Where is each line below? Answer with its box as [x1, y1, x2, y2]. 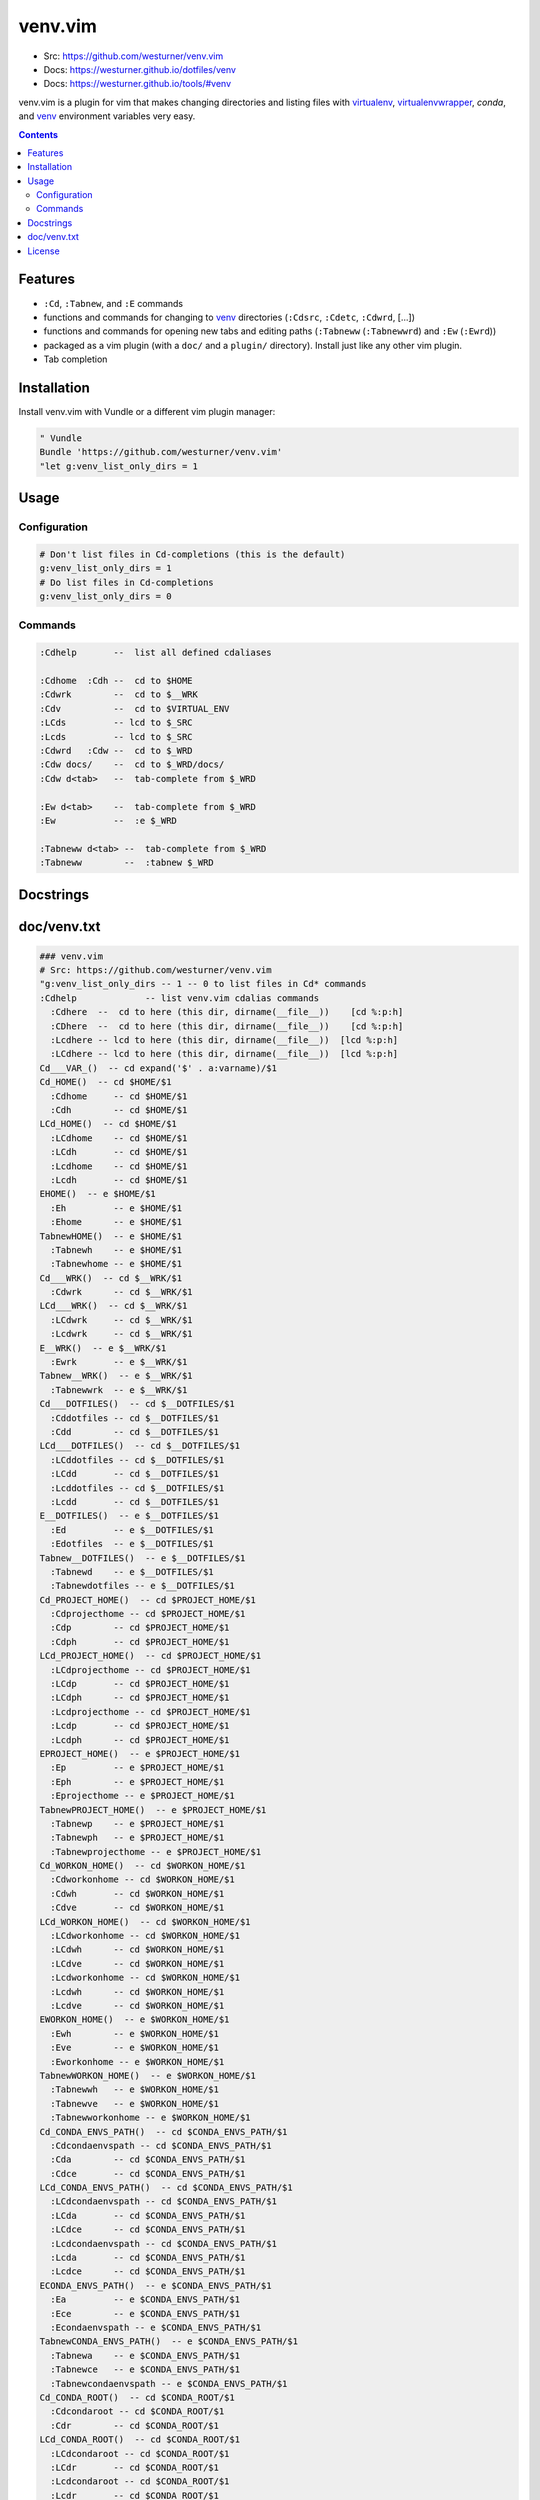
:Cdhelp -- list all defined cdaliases [39, 647, 272, 659]
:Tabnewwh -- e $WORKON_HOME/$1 [50, 2084, 220, 2095]
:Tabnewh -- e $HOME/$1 [50, 1244, 183, 1255]
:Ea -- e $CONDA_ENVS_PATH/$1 [50, 2294, 240, 2305]
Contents [18, 128, 59, 140]
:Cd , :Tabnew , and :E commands [43, 297, 184, 309]
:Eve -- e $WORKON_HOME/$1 [50, 2042, 220, 2054]
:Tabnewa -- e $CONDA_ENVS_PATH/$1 [50, 2350, 240, 2361]
